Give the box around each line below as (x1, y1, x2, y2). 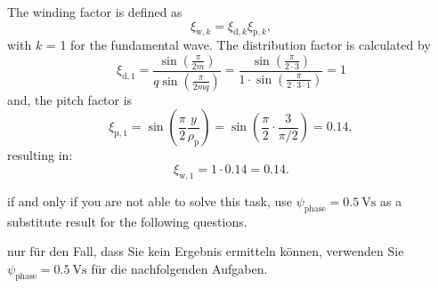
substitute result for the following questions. (7, 212, 247, 230)
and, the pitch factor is (7, 90, 133, 108)
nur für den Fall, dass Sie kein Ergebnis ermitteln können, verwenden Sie (7, 242, 404, 260)
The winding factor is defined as (7, 3, 182, 20)
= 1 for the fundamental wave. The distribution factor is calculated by (45, 36, 431, 54)
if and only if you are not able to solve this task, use (7, 191, 293, 210)
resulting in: (7, 146, 73, 164)
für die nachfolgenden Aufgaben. (91, 259, 268, 277)
